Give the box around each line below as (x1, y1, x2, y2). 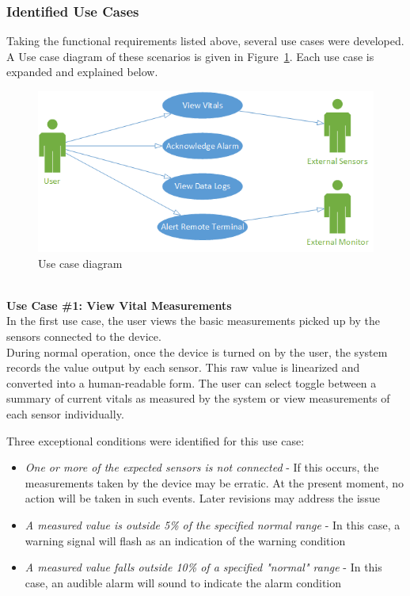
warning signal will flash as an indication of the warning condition (25, 532, 346, 548)
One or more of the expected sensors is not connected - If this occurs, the (25, 459, 379, 476)
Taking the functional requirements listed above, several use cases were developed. (6, 32, 404, 49)
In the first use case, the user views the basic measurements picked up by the (6, 312, 380, 329)
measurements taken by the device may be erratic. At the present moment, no (25, 474, 404, 491)
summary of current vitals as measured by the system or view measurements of (6, 390, 390, 407)
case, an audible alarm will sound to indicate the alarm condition (25, 574, 342, 590)
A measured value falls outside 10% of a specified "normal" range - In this (25, 559, 382, 575)
